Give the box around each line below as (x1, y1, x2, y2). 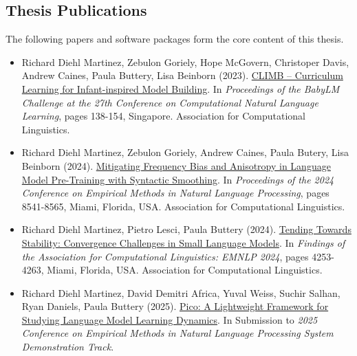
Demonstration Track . (21, 340, 114, 354)
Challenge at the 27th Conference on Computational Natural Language (21, 95, 318, 109)
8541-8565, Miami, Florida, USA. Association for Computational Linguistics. (21, 199, 345, 213)
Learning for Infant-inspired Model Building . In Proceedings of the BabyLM (21, 81, 340, 96)
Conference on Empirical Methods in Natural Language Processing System (21, 326, 334, 340)
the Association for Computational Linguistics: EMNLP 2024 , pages (21, 249, 309, 263)
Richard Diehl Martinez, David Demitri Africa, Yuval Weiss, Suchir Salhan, (21, 285, 340, 300)
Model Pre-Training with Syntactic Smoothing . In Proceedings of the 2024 (21, 172, 334, 186)
